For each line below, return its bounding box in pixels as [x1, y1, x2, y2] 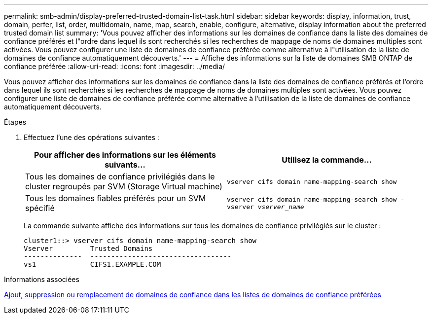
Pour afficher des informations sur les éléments [34, 150, 216, 160]
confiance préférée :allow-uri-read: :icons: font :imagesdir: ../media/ [4, 62, 225, 71]
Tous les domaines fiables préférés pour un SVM [25, 193, 206, 203]
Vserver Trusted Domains [24, 245, 153, 252]
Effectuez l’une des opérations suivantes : [24, 133, 159, 141]
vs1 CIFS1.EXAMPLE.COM [24, 260, 161, 268]
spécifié [25, 203, 55, 213]
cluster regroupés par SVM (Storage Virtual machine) [25, 181, 222, 191]
